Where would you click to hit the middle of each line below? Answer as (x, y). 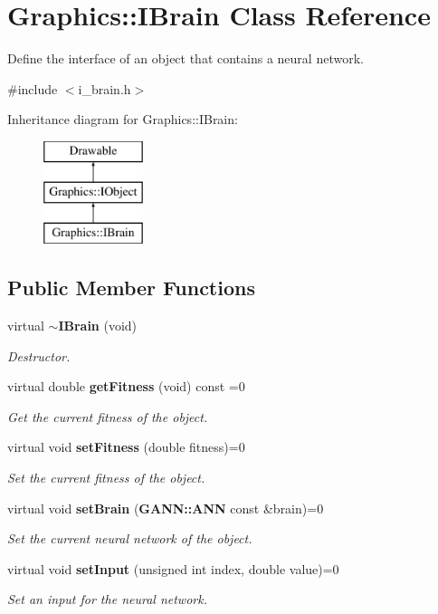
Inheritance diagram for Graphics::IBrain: (123, 119)
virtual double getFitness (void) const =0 (126, 386)
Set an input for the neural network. (107, 599)
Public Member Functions (131, 288)
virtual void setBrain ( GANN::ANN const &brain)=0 (166, 508)
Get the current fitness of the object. (108, 416)
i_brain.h (105, 88)
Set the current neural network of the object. (130, 538)
